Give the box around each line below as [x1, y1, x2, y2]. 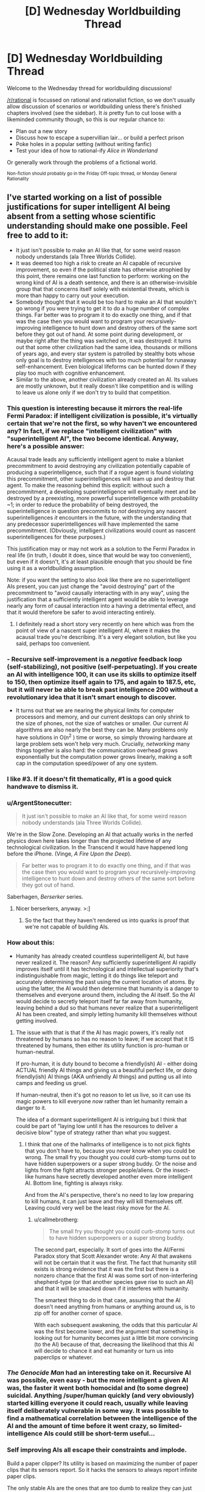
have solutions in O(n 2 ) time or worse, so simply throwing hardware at [15, 733, 193, 741]
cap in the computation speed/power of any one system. [15, 759, 158, 767]
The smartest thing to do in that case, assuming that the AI [33, 1296, 181, 1303]
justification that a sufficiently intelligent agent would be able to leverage [7, 596, 189, 603]
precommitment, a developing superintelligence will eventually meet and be [7, 488, 196, 495]
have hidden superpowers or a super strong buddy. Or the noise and [24, 1160, 197, 1167]
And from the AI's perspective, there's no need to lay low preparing [24, 1191, 194, 1198]
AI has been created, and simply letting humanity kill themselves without [15, 1010, 197, 1017]
